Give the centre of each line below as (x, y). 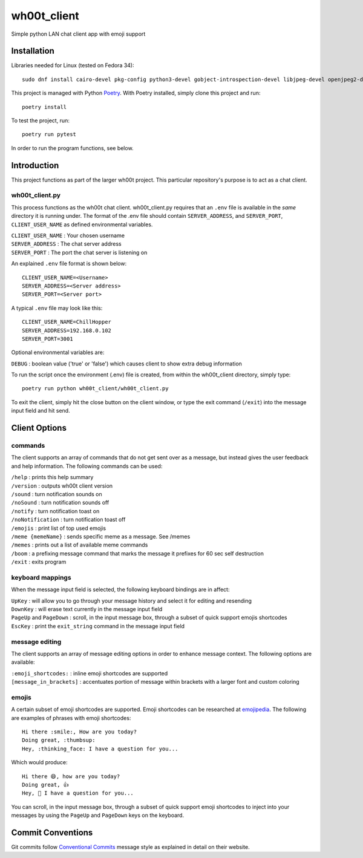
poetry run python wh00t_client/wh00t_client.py (95, 388)
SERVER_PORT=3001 (47, 339)
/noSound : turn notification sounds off (60, 503)
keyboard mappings (41, 577)
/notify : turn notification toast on (55, 511)
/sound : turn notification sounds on (57, 494)
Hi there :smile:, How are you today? (80, 732)
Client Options (39, 428)
